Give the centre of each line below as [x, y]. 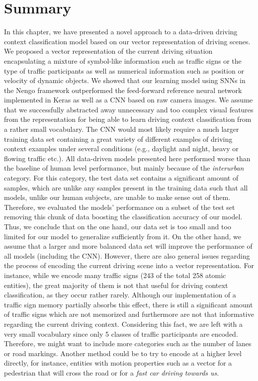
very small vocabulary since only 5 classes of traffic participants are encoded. [121, 333]
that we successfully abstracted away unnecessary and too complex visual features [129, 109]
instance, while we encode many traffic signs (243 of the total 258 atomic [115, 275]
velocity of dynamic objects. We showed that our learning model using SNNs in [125, 80]
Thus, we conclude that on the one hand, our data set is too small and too [118, 226]
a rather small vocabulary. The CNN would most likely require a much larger [122, 129]
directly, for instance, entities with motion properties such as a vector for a [118, 363]
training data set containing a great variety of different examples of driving [118, 139]
